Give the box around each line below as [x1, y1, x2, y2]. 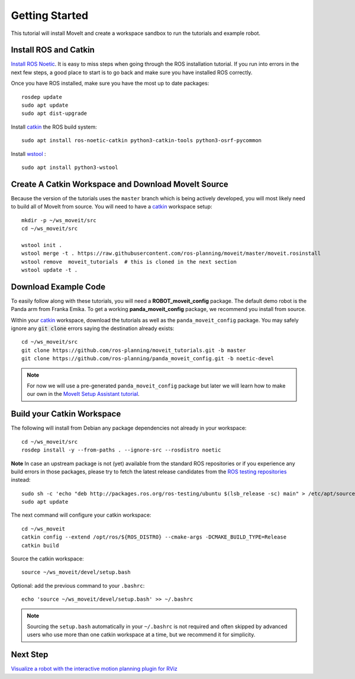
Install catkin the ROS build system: [11, 123, 97, 130]
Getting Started [11, 9, 89, 22]
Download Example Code [11, 281, 106, 292]
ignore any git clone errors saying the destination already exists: [11, 325, 175, 332]
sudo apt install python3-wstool [21, 164, 118, 171]
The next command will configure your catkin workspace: [11, 511, 151, 518]
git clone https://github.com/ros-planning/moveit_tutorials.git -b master [21, 347, 246, 354]
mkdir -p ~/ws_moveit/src [21, 217, 97, 223]
